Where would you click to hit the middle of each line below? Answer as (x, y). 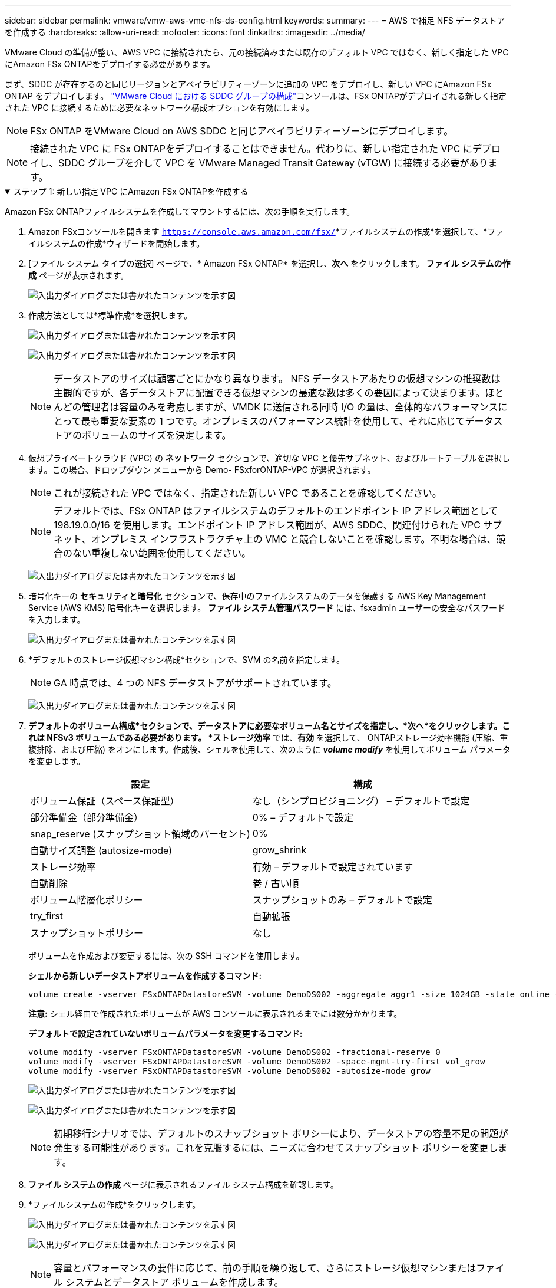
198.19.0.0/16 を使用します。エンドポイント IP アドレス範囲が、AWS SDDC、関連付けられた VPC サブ (278, 525)
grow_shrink (279, 850)
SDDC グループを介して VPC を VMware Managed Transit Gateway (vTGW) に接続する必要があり (273, 163)
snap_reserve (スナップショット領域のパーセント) (140, 834)
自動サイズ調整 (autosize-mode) (101, 850)
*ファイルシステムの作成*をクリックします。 (115, 1205)
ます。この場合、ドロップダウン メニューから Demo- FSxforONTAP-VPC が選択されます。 (202, 470)
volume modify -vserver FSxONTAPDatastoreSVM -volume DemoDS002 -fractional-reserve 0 (234, 1052)
